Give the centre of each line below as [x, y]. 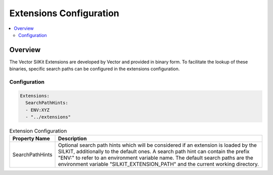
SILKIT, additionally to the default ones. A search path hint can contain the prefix [154, 152]
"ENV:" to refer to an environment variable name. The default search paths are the [156, 158]
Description [72, 139]
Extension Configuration [38, 131]
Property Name [31, 139]
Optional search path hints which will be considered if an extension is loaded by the [157, 145]
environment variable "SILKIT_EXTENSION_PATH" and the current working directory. [158, 164]
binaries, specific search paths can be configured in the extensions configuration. [95, 69]
